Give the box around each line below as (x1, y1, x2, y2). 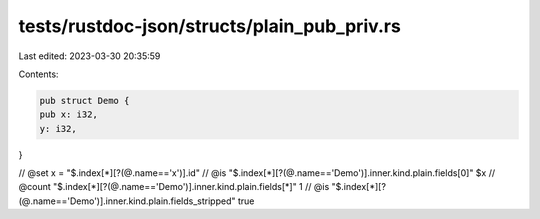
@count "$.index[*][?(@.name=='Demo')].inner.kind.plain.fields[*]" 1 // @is (18, 181, 330, 193)
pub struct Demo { (39, 95, 130, 106)
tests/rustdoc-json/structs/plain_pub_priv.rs (18, 15, 402, 37)
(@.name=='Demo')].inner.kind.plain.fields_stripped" (18, 195, 236, 207)
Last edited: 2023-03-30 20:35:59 (18, 50, 161, 62)
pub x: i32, (39, 109, 99, 120)
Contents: (18, 68, 59, 80)
